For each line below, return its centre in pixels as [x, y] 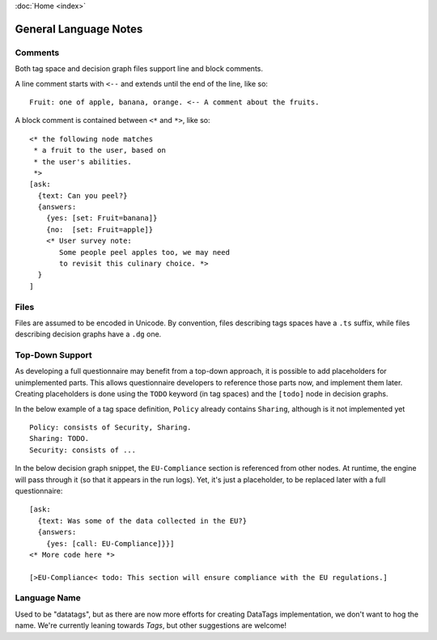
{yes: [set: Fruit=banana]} [102, 218]
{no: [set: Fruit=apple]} [100, 229]
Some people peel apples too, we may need [145, 252]
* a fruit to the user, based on [100, 150]
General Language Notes [79, 29]
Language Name [48, 598]
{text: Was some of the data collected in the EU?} [142, 521]
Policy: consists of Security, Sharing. [110, 428]
